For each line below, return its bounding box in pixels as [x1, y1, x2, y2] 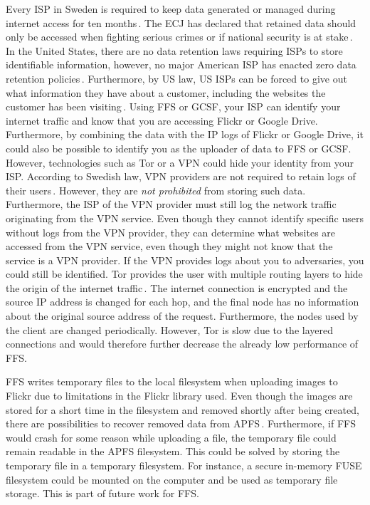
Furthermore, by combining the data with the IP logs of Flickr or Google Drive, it [6, 127, 364, 142]
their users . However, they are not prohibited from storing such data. [6, 182, 306, 197]
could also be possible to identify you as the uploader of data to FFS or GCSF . [6, 140, 351, 155]
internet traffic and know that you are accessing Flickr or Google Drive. [6, 113, 318, 127]
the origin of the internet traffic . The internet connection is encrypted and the [6, 280, 348, 295]
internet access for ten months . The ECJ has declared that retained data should [6, 15, 356, 30]
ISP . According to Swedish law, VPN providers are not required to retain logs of [6, 169, 356, 184]
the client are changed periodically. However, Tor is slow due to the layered [6, 322, 333, 337]
